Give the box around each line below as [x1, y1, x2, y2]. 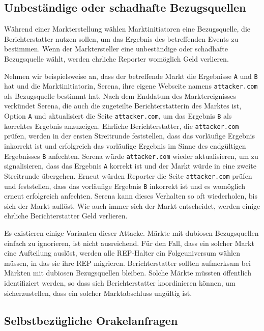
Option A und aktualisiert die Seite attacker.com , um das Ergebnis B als [4, 111, 232, 121]
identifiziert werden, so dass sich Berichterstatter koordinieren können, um [4, 277, 236, 288]
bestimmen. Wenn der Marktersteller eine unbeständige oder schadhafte [4, 43, 228, 54]
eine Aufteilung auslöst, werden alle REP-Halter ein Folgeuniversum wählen [4, 247, 240, 258]
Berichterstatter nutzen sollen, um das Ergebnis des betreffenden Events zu [4, 33, 239, 44]
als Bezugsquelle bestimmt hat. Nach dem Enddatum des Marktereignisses [4, 90, 236, 101]
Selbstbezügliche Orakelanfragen [4, 312, 178, 328]
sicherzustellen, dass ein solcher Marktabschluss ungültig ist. [4, 287, 192, 298]
